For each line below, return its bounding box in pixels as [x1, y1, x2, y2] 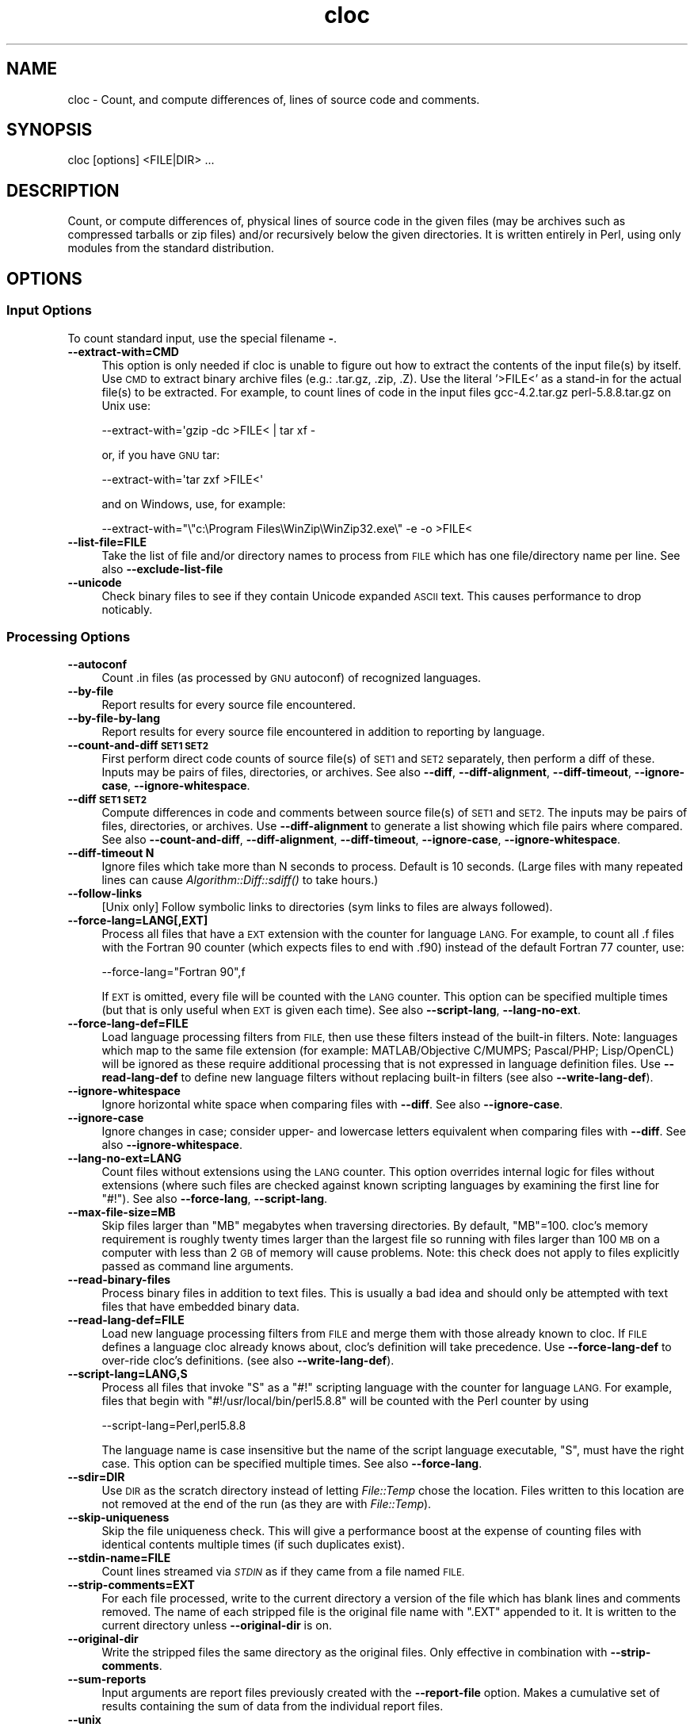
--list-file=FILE [67, 534, 147, 549]
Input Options [6, 302, 92, 319]
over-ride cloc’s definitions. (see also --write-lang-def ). [101, 1354, 395, 1368]
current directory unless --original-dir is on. [101, 1618, 333, 1633]
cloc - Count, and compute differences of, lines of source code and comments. [67, 92, 480, 106]
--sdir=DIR [67, 1470, 125, 1484]
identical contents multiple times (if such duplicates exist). [101, 1537, 405, 1552]
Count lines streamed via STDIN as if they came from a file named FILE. [101, 1564, 465, 1579]
